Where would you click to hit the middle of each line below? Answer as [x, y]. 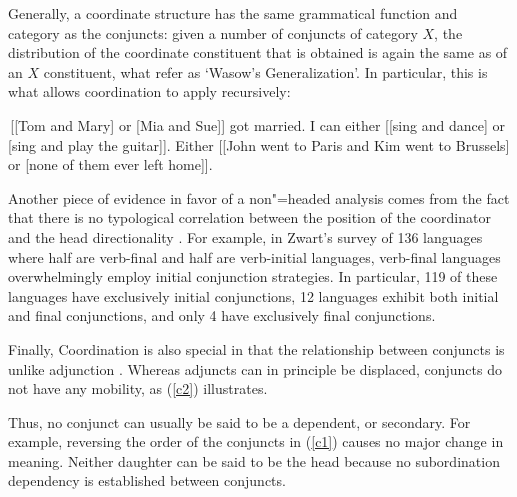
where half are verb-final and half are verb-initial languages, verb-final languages [254, 256]
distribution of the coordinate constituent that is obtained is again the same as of [258, 52]
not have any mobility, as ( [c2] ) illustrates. [138, 388]
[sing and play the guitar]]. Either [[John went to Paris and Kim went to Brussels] [259, 144]
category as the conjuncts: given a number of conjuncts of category [213, 32]
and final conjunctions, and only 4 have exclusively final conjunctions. [222, 315]
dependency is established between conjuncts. [147, 480]
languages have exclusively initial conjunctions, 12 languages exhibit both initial [253, 295]
